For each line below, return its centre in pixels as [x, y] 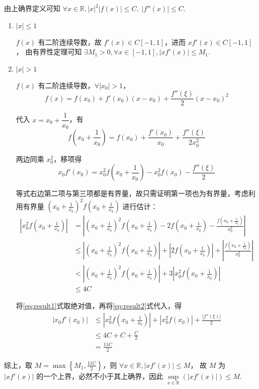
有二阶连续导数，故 [70, 42]
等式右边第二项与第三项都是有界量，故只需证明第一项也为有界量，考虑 [132, 193]
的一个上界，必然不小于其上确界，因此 [100, 376]
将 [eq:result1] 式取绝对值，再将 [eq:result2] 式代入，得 [99, 306]
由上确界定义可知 [32, 8]
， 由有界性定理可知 [49, 52]
